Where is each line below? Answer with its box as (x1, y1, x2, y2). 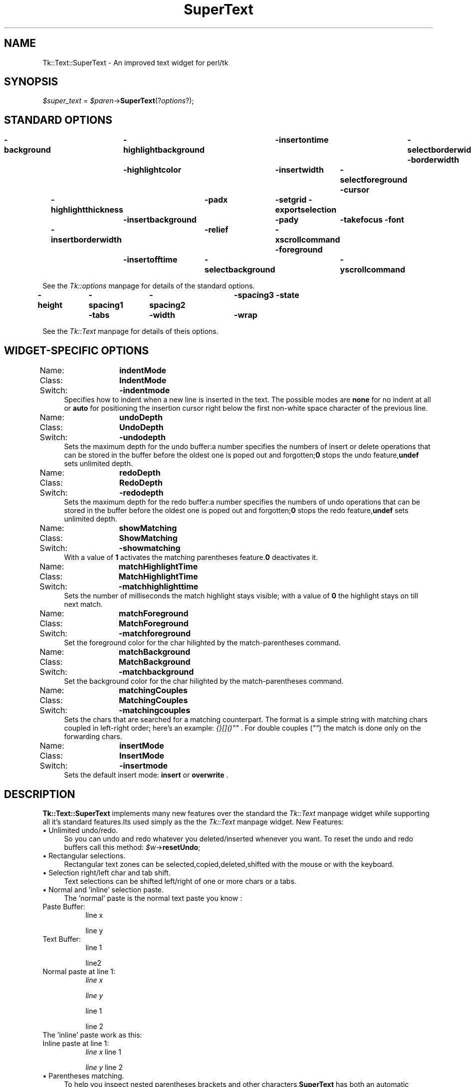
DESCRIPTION (4, 788, 75, 801)
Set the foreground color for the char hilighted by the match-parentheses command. (64, 638, 341, 647)
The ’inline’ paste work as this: (42, 1030, 142, 1039)
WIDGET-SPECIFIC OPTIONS (4, 344, 149, 357)
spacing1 (88, 300, 123, 310)
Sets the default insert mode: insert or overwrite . (64, 771, 229, 780)
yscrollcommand (340, 265, 405, 275)
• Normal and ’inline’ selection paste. (42, 885, 164, 894)
